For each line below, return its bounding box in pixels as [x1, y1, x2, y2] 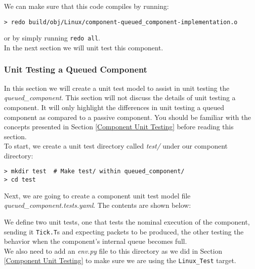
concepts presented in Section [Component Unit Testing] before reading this [4, 121, 234, 132]
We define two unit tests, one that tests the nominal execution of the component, [4, 216, 250, 227]
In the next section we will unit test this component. [4, 42, 163, 52]
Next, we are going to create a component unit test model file [4, 190, 191, 200]
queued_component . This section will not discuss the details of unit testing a [4, 92, 236, 103]
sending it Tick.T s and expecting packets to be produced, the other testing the [4, 226, 244, 236]
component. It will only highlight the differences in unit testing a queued [4, 102, 224, 112]
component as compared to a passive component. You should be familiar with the [4, 112, 251, 122]
